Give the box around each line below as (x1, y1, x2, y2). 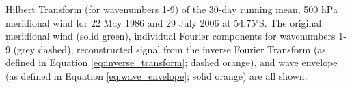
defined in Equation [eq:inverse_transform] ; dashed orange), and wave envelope (5, 55, 338, 70)
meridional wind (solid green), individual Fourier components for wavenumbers (5, 29, 336, 43)
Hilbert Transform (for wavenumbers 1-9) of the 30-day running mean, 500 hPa (5, 2, 338, 16)
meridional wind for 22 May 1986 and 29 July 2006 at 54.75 (5, 15, 256, 29)
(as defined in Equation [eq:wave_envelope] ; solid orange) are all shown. (5, 68, 308, 83)
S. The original (259, 15, 322, 29)
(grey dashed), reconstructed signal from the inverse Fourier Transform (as (13, 42, 326, 56)
